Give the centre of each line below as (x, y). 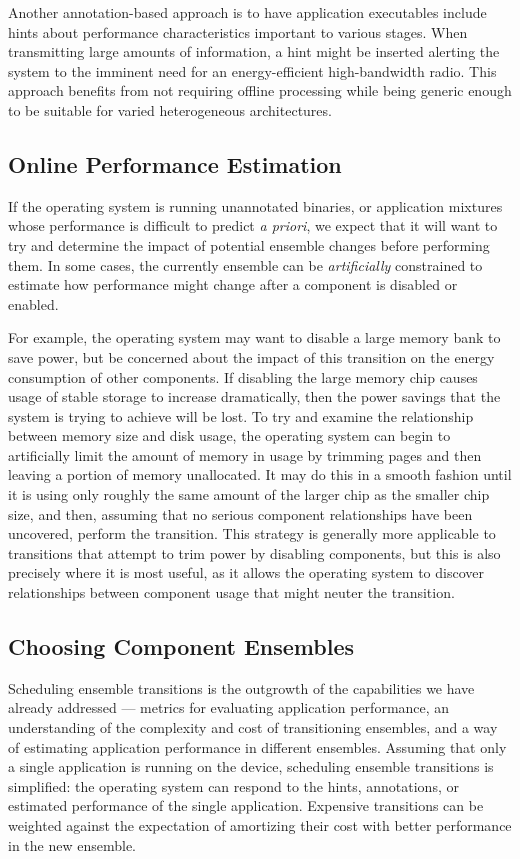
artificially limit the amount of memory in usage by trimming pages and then (245, 454)
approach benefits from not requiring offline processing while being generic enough (260, 90)
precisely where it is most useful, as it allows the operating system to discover (246, 572)
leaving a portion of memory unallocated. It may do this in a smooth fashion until (260, 474)
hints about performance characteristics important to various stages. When (238, 31)
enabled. (33, 303)
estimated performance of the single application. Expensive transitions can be (246, 805)
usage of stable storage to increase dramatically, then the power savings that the (254, 396)
